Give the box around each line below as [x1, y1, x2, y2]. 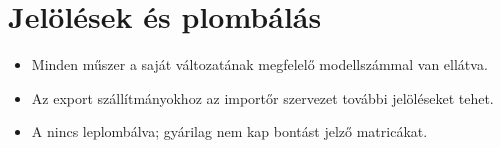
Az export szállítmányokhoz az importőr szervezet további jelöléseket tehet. [31, 87, 494, 108]
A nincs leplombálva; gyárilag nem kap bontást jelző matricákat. [31, 121, 428, 142]
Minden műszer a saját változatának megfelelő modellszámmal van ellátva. [31, 54, 488, 75]
